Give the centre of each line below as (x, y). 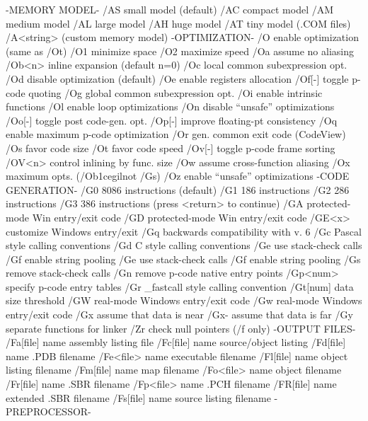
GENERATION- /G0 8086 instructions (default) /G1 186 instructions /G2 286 (178, 189)
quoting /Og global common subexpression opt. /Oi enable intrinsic (176, 92)
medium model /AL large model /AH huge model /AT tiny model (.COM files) (178, 23)
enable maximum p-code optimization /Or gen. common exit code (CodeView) (176, 134)
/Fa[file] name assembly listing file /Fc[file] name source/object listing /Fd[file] (176, 342)
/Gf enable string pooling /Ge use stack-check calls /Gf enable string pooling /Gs (183, 259)
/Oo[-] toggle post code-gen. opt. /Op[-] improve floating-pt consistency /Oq (172, 120)
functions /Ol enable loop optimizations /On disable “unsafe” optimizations (170, 106)
